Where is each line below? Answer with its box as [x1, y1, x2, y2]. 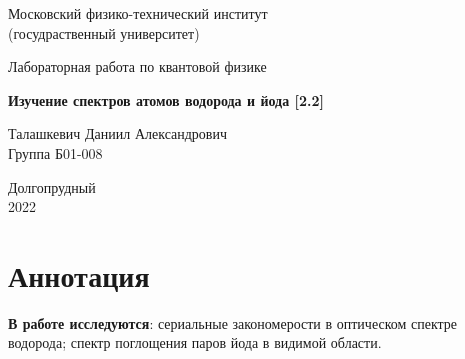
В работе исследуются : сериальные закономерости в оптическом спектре [8, 312, 458, 333]
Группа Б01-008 [8, 142, 103, 163]
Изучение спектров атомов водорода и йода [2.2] [8, 89, 325, 110]
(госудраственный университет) [8, 22, 200, 43]
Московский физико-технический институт [8, 3, 268, 23]
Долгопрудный [8, 176, 96, 197]
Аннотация [8, 254, 150, 295]
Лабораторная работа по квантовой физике [8, 56, 267, 77]
